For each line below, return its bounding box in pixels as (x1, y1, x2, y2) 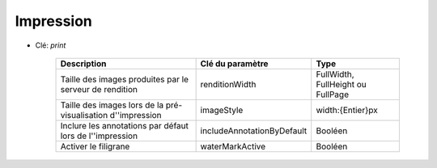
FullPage (316, 89, 350, 100)
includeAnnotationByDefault (200, 125, 308, 136)
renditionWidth (200, 78, 257, 90)
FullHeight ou (316, 78, 367, 90)
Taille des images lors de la (60, 99, 164, 111)
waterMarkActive (200, 141, 266, 152)
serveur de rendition (60, 83, 138, 94)
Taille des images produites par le (60, 73, 189, 85)
